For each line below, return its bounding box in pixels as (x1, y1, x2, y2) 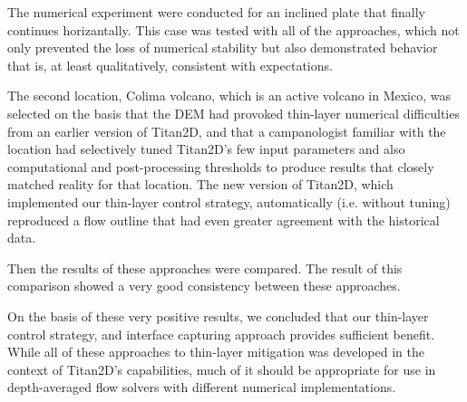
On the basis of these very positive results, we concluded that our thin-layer (7, 306, 429, 325)
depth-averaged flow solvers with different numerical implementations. (7, 378, 396, 397)
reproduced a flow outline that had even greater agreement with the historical (7, 210, 440, 229)
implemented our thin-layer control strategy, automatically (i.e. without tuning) (7, 192, 451, 211)
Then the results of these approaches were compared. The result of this (7, 258, 403, 277)
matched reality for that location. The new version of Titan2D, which (7, 175, 394, 194)
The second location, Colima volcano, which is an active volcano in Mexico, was (7, 86, 452, 105)
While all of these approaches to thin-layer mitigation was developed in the (7, 342, 424, 361)
